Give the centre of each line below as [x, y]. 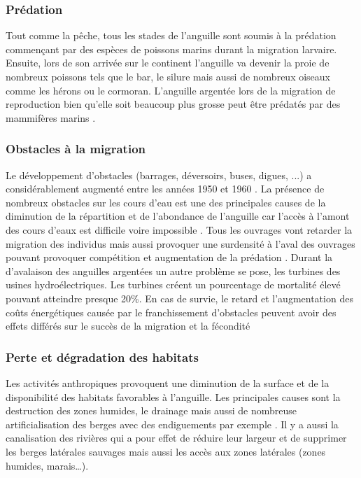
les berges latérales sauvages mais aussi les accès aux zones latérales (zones [166, 451]
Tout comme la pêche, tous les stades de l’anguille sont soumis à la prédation [171, 35]
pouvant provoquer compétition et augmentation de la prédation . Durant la [169, 257]
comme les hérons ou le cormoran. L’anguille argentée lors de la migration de [171, 90]
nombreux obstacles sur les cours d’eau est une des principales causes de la [166, 202]
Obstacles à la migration [76, 149]
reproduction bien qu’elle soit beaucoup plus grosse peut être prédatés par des [173, 104]
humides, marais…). [47, 465]
